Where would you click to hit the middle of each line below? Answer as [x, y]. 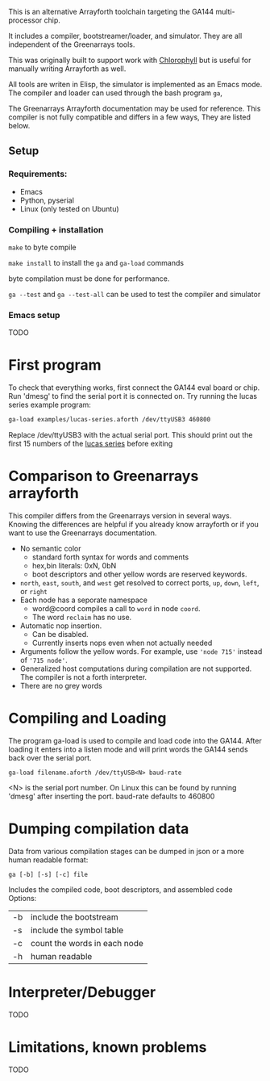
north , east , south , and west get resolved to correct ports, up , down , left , [139, 583]
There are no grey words [61, 686]
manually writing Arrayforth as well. [67, 69]
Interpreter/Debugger [82, 993]
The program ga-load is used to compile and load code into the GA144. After [135, 740]
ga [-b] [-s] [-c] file [48, 874]
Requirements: [38, 174]
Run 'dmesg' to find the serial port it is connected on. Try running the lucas [133, 396]
